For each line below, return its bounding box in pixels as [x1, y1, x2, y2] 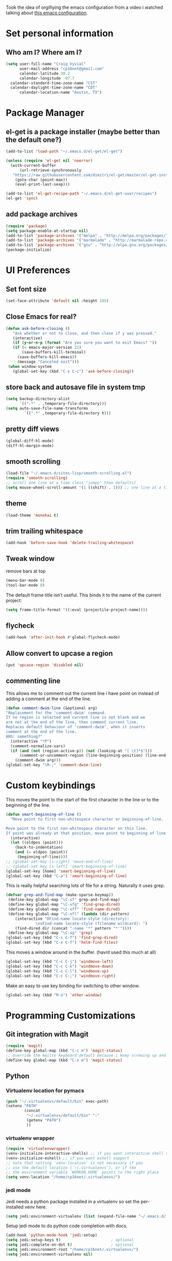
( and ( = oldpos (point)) [15, 850, 68, 855]
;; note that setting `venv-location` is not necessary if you [6, 1160, 143, 1165]
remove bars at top [6, 568, 46, 574]
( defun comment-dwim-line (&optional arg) [6, 705, 97, 710]
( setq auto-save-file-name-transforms [6, 406, 88, 411]
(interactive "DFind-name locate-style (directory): [15, 916, 130, 921]
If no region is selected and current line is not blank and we [6, 715, 145, 720]
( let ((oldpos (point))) [10, 840, 63, 845]
